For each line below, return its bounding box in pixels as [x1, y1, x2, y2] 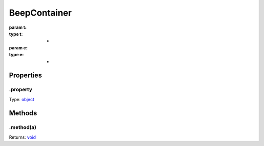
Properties [9, 71, 42, 80]
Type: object [9, 96, 34, 102]
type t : [9, 31, 23, 37]
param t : [9, 24, 27, 30]
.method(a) [9, 124, 37, 131]
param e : [9, 44, 28, 51]
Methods [9, 109, 37, 117]
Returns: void [9, 134, 36, 140]
